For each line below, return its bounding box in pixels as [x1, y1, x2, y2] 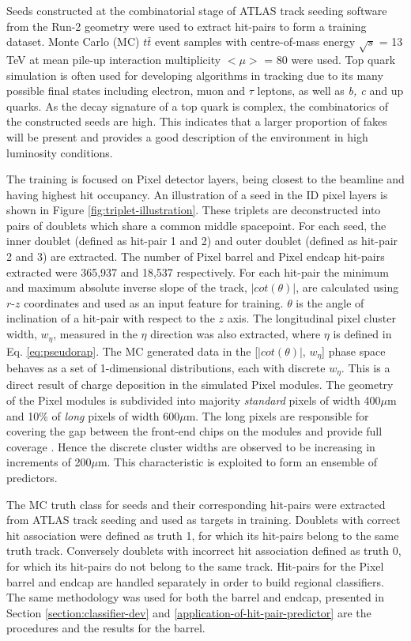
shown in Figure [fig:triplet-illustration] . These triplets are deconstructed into [6, 202, 381, 218]
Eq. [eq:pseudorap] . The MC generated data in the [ [6, 342, 258, 359]
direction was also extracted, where [150, 326, 321, 342]
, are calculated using [296, 279, 399, 296]
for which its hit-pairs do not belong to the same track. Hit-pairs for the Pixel [6, 557, 384, 574]
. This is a [341, 359, 390, 375]
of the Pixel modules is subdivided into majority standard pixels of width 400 [6, 392, 381, 408]
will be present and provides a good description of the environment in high [6, 128, 368, 145]
